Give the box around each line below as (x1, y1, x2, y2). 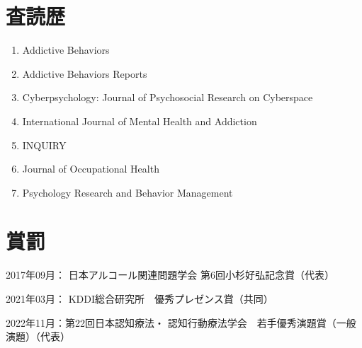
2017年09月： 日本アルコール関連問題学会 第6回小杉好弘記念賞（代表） (6, 267, 334, 282)
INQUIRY (22, 137, 67, 152)
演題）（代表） (6, 329, 70, 344)
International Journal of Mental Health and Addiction (22, 113, 257, 128)
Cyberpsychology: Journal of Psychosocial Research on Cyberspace (22, 90, 313, 105)
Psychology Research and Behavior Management (22, 185, 233, 199)
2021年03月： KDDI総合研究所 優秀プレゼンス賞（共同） (6, 291, 273, 306)
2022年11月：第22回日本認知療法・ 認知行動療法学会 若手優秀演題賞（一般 (6, 315, 356, 330)
